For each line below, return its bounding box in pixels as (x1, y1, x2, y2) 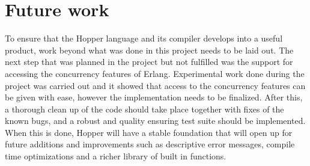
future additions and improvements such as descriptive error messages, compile (5, 138, 295, 150)
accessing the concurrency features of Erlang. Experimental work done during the (5, 67, 305, 79)
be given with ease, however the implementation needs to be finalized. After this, (5, 91, 303, 103)
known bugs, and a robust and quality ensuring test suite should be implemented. (5, 114, 306, 127)
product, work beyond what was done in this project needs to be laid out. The (5, 43, 294, 56)
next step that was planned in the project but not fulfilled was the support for (5, 55, 293, 68)
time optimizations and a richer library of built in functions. (5, 150, 226, 162)
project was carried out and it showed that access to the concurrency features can (5, 79, 306, 91)
